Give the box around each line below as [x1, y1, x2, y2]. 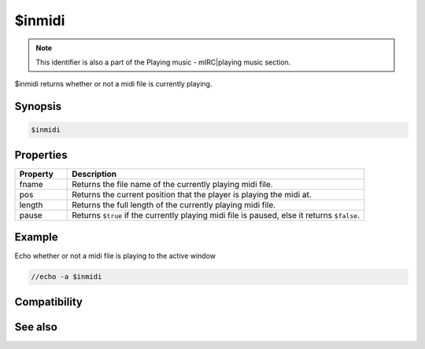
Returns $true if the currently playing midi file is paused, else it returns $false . [72, 209, 360, 220]
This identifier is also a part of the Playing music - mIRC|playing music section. [35, 57, 291, 67]
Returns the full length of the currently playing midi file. [72, 199, 276, 210]
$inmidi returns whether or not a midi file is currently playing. [14, 79, 213, 89]
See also [14, 320, 58, 333]
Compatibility [14, 295, 83, 308]
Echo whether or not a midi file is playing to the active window [14, 252, 216, 261]
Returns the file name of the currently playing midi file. [72, 178, 273, 189]
